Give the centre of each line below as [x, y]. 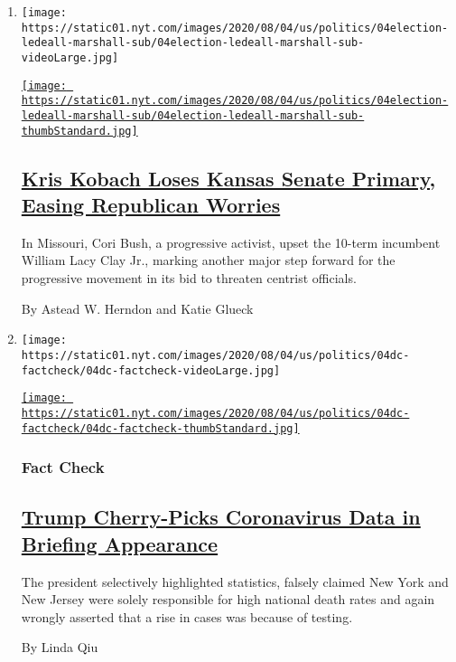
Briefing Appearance [120, 543]
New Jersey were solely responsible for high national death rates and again [228, 599]
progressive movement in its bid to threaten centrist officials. [189, 278]
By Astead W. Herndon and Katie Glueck [137, 308]
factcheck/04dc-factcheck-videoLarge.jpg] [151, 370]
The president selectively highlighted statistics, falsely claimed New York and [235, 581]
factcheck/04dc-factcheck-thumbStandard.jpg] [160, 428]
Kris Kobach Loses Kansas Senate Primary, [228, 178]
